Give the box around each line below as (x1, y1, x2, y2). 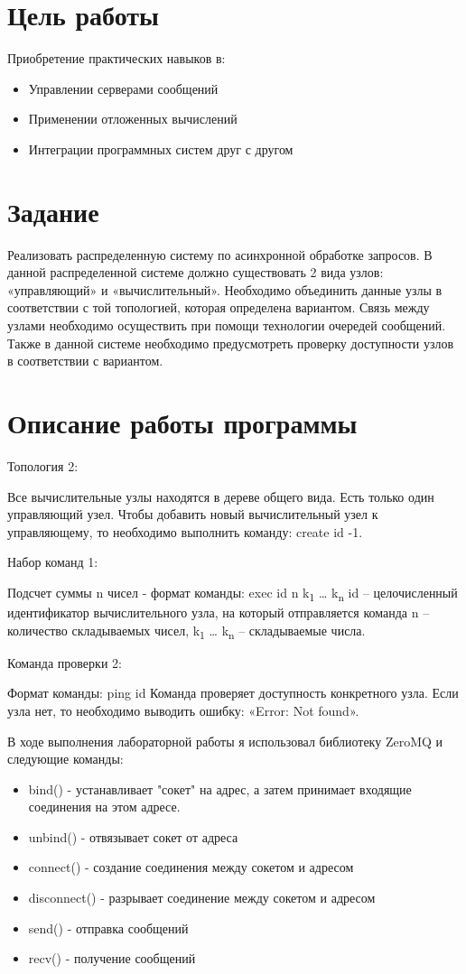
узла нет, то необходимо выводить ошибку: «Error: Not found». (7, 700, 359, 719)
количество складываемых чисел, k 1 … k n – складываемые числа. (7, 620, 366, 642)
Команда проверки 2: (7, 653, 122, 672)
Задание (7, 192, 99, 229)
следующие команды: (7, 749, 124, 768)
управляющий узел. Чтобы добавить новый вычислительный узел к (7, 505, 378, 524)
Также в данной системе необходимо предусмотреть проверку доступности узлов (7, 333, 454, 352)
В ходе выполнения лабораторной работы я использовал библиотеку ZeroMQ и (7, 731, 443, 750)
